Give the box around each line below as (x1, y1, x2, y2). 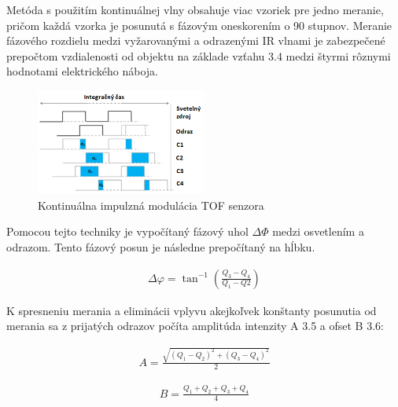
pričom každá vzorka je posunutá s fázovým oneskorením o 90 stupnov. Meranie (6, 16, 392, 33)
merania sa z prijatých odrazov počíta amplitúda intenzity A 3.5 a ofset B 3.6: (6, 317, 384, 334)
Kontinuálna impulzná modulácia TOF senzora (38, 196, 264, 213)
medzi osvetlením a (272, 223, 364, 240)
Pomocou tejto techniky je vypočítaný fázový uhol (6, 223, 249, 240)
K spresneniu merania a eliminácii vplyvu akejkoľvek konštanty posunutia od (6, 302, 377, 318)
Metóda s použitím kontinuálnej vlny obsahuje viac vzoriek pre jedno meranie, (6, 2, 384, 17)
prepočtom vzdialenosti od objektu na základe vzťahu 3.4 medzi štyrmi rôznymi (6, 47, 391, 64)
